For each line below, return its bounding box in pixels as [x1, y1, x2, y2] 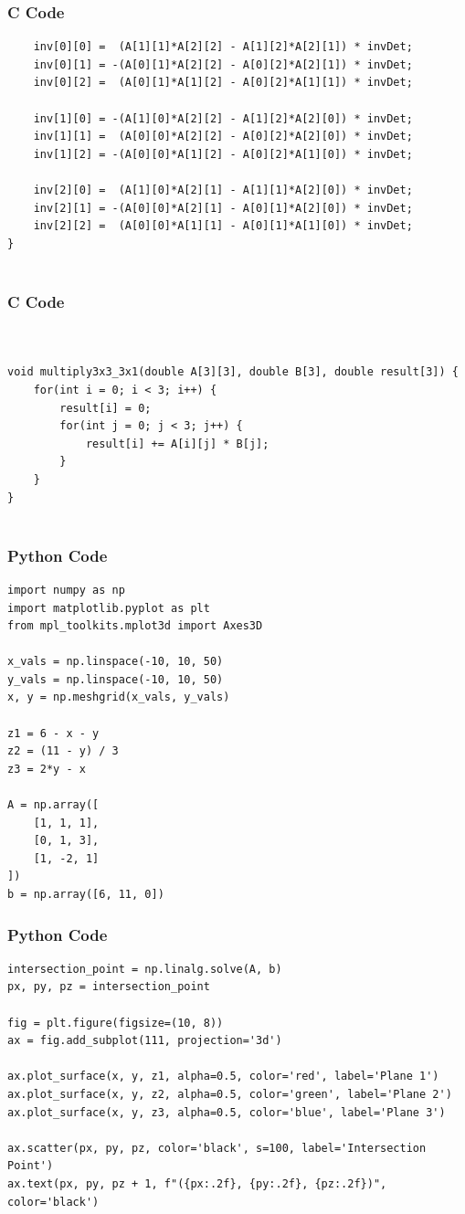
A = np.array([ [7, 798, 100, 812]
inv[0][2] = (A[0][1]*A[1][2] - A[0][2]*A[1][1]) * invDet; [33, 76, 413, 90]
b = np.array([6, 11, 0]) [7, 888, 164, 901]
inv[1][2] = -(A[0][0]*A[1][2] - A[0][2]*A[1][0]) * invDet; [33, 147, 413, 161]
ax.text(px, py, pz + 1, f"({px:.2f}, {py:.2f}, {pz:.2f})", [7, 1177, 387, 1190]
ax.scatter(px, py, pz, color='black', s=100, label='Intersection [7, 1141, 427, 1155]
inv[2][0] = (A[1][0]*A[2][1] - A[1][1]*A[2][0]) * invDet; [33, 183, 413, 196]
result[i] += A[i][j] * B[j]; [85, 437, 269, 450]
